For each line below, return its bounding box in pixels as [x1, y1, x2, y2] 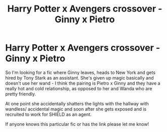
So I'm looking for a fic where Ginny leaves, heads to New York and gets [5, 69, 155, 76]
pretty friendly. [5, 91, 36, 97]
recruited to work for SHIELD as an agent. [5, 111, 92, 117]
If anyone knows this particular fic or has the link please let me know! [5, 121, 149, 127]
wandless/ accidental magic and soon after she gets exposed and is [5, 106, 147, 112]
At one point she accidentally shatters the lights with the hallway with [5, 100, 149, 106]
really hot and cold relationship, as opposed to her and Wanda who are [5, 85, 152, 91]
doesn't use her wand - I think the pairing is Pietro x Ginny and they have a [5, 80, 160, 86]
